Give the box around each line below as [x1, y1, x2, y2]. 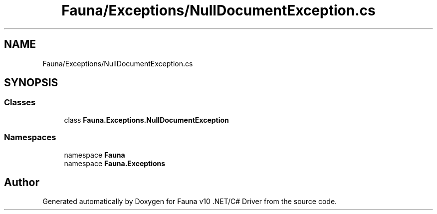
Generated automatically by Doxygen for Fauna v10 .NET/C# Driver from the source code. [42, 197, 337, 206]
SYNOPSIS [4, 76, 58, 89]
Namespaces [4, 132, 56, 143]
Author [4, 176, 39, 189]
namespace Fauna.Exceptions [64, 159, 166, 168]
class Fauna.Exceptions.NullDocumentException [64, 115, 229, 124]
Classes [4, 97, 36, 108]
